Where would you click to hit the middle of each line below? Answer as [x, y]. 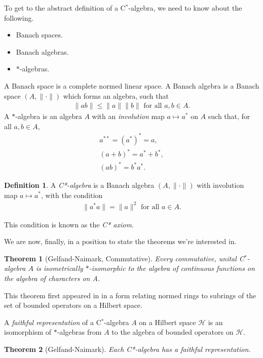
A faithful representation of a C [53, 322]
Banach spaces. [39, 35]
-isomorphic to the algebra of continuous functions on [172, 268]
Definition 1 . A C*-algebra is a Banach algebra [79, 185]
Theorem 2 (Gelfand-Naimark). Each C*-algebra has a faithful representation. [127, 349]
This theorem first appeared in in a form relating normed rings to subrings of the [130, 295]
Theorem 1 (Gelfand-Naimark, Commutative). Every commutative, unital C [124, 258]
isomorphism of [28, 332]
